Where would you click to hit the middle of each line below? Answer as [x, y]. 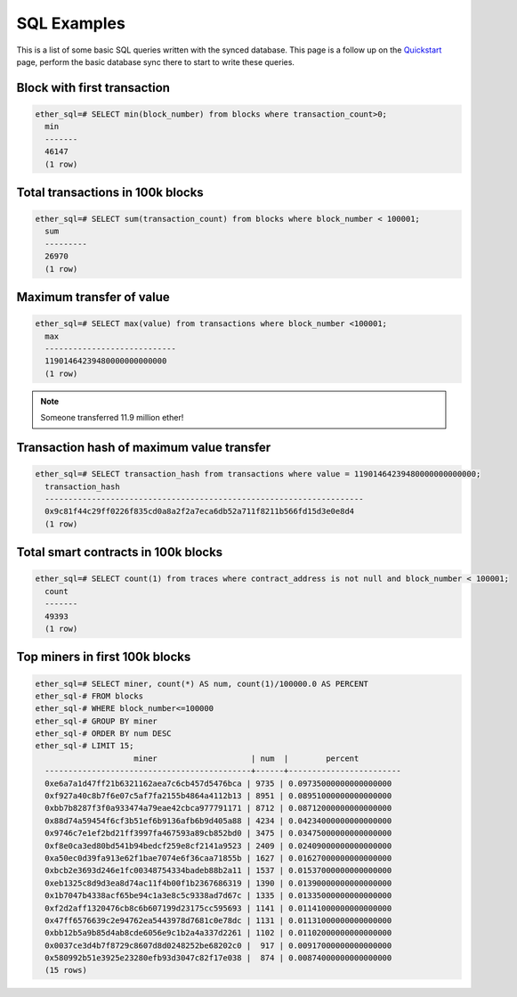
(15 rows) [66, 970]
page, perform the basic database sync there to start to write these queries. [156, 61]
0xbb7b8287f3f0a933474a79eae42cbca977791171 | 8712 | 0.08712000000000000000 [218, 808]
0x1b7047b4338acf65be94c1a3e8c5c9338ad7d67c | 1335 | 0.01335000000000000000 [218, 896]
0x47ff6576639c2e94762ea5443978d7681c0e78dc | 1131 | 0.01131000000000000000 [218, 920]
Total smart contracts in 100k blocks [120, 552]
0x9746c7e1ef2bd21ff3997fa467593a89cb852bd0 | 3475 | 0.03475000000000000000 [218, 834]
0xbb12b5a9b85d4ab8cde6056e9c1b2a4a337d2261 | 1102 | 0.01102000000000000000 [218, 933]
